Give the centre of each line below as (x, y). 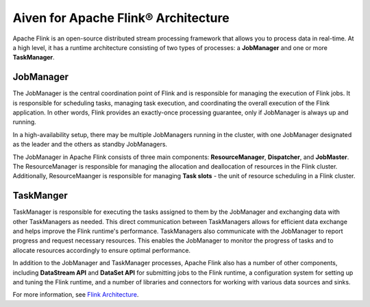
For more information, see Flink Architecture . (76, 295)
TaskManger (40, 196)
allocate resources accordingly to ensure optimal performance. (102, 250)
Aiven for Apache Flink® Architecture (121, 18)
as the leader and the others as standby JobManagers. (90, 145)
